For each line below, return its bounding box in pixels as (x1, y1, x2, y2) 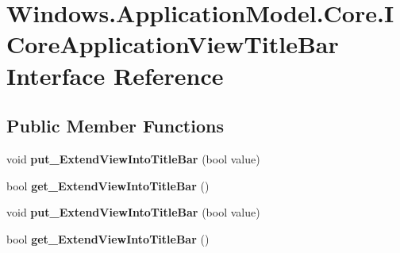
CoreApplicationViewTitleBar (6, 28, 339, 60)
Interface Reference (6, 59, 224, 91)
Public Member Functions (6, 113, 224, 138)
